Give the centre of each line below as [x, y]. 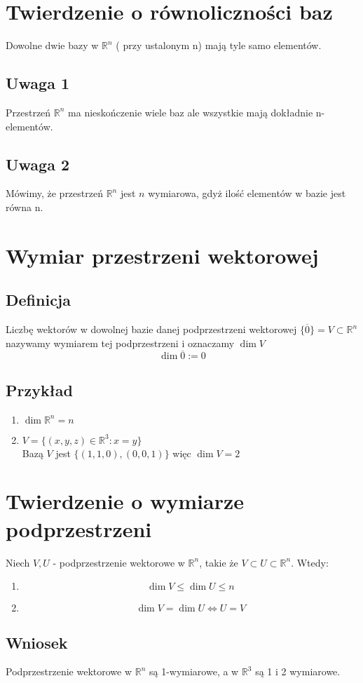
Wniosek [37, 642]
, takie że [219, 562]
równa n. [25, 207]
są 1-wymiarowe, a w [194, 671]
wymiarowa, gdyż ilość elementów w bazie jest [247, 193]
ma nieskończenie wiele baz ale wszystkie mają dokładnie [191, 112]
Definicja [38, 300]
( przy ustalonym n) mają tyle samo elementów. [219, 45]
